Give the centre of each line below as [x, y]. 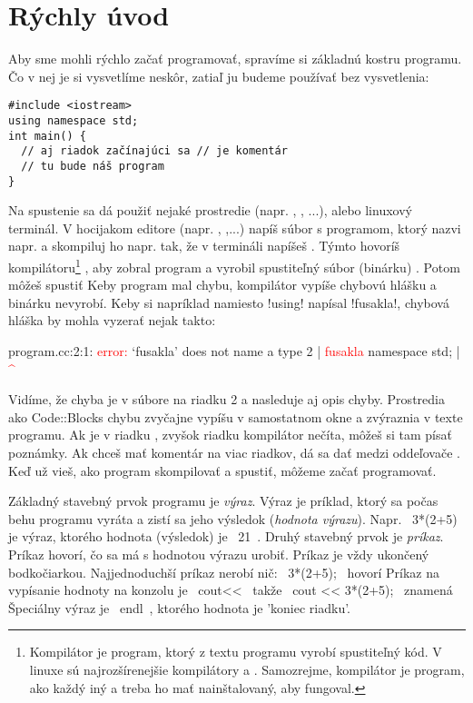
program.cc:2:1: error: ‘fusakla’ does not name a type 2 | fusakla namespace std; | [234, 351]
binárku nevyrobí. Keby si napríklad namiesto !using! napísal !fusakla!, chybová [229, 302]
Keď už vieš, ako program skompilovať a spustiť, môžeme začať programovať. [222, 470]
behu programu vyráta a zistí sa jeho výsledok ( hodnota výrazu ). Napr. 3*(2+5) [233, 518]
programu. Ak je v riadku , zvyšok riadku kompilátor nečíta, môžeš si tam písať [230, 435]
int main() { [47, 136]
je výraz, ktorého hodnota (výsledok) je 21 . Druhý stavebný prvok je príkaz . [226, 536]
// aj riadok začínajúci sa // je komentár [154, 151]
